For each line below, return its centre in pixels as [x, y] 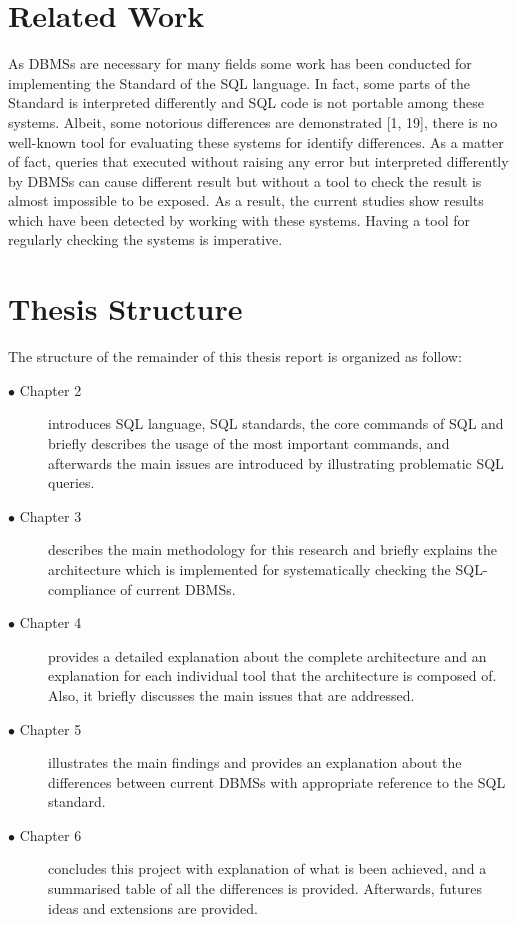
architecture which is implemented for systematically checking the [249, 568]
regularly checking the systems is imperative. [145, 239]
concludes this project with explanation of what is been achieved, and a [267, 868]
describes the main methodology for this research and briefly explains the [272, 549]
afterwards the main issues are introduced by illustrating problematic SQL [276, 462]
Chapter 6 [50, 834]
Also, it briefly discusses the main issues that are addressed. [231, 694]
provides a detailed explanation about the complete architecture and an [267, 655]
